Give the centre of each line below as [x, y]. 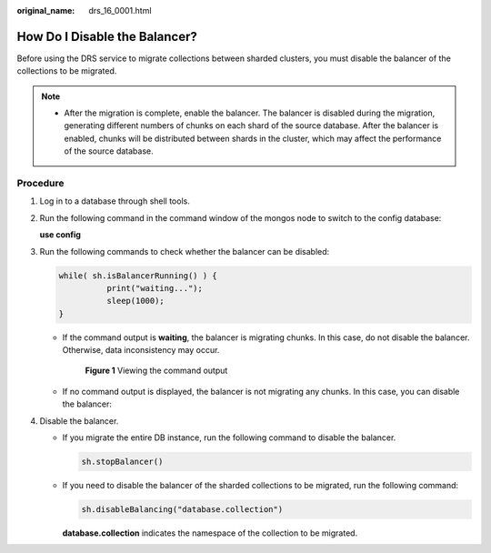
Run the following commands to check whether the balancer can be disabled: [185, 251]
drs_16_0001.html [120, 10]
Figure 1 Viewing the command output [156, 371]
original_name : [46, 10]
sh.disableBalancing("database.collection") [182, 509]
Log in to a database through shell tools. [115, 201]
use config [60, 235]
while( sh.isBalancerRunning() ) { [138, 276]
